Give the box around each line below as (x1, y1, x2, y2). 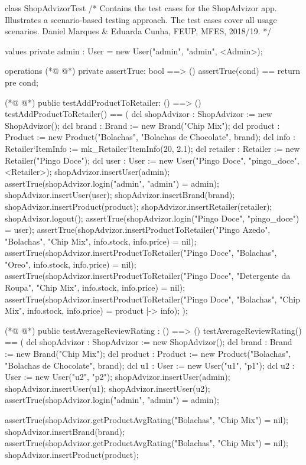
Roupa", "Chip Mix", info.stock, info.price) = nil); (5, 281, 185, 294)
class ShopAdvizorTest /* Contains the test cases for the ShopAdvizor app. (5, 2, 277, 14)
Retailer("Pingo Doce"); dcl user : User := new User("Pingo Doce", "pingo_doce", (5, 154, 300, 166)
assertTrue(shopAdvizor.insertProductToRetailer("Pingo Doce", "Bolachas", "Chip (5, 292, 300, 305)
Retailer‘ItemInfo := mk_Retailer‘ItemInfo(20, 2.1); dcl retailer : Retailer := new (5, 142, 300, 154)
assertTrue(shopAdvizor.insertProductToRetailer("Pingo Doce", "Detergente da (5, 269, 291, 282)
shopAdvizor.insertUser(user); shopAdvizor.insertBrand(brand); (5, 188, 235, 201)
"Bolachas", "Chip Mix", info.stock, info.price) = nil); (5, 235, 197, 247)
